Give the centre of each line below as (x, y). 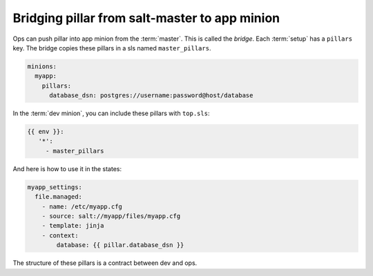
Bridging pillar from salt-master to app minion (146, 18)
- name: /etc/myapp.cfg (82, 206)
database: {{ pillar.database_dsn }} (120, 245)
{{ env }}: (46, 132)
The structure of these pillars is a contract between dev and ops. (105, 263)
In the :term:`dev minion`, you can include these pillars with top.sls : (111, 113)
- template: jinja (73, 226)
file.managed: (59, 197)
